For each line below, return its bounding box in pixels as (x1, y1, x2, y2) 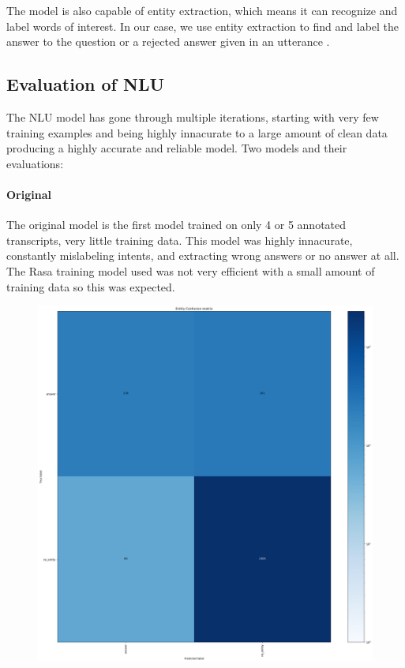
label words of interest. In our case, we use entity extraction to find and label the (6, 17, 399, 34)
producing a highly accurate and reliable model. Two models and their (6, 140, 347, 156)
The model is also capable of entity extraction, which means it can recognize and (6, 2, 398, 18)
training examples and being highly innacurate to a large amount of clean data (6, 124, 388, 141)
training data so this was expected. (6, 278, 175, 295)
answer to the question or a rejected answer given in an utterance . (6, 33, 330, 50)
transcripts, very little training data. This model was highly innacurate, (6, 231, 353, 248)
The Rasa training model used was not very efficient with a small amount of (6, 262, 375, 279)
